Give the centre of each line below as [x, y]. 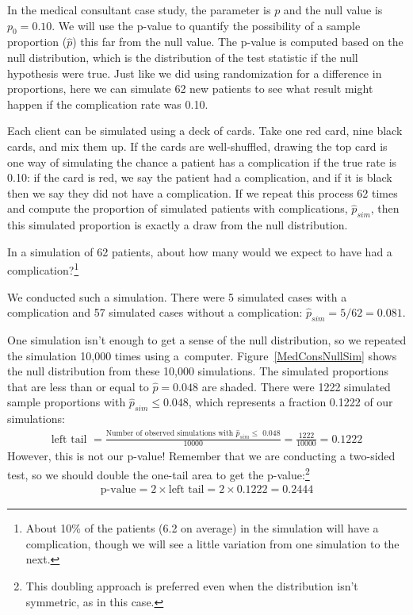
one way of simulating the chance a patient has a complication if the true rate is [202, 161]
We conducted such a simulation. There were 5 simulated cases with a [177, 296]
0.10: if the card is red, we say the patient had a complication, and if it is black [200, 177]
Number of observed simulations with [170, 434]
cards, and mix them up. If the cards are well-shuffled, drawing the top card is [197, 146]
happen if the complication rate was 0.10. [108, 104]
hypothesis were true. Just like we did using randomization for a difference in [195, 73]
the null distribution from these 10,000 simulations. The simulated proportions [198, 371]
